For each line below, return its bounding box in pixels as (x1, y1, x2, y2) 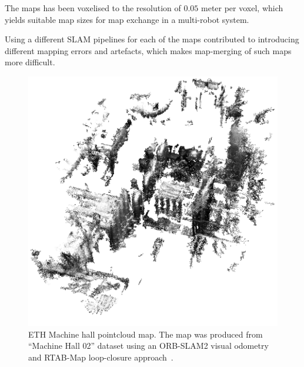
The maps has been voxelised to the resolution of (5, 2, 181, 14)
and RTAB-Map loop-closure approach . (28, 351, 173, 363)
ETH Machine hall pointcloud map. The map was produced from (28, 328, 263, 340)
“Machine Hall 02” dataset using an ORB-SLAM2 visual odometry (28, 339, 269, 352)
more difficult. (5, 56, 55, 68)
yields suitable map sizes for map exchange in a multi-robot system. (5, 13, 249, 25)
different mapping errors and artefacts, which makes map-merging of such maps (5, 44, 292, 56)
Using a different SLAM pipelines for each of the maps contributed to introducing (5, 33, 299, 45)
